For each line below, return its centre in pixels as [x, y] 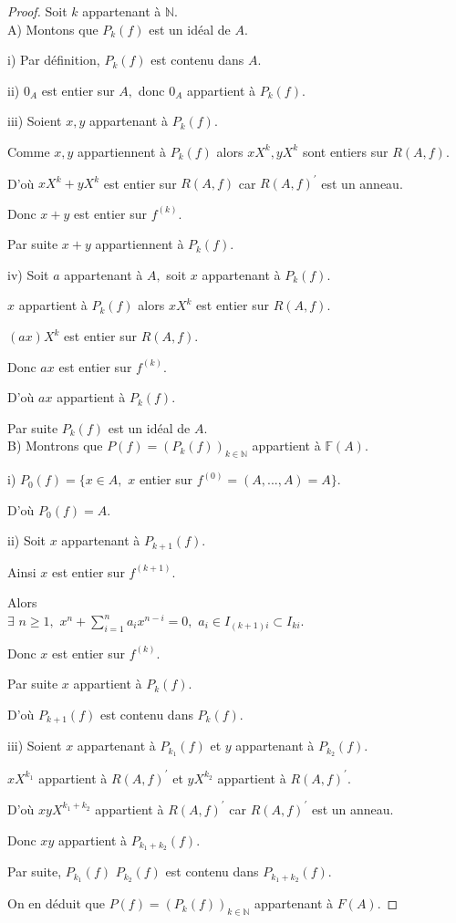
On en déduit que [56, 903]
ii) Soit [27, 540]
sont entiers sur [345, 151]
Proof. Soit [37, 11]
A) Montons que [53, 29]
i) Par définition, [54, 60]
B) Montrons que [55, 446]
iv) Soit [28, 274]
